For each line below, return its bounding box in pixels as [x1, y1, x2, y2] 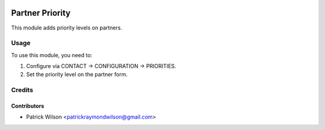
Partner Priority [11, 8, 71, 18]
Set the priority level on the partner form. [26, 71, 128, 78]
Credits [11, 86, 33, 94]
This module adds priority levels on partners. [11, 24, 123, 31]
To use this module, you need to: [11, 51, 93, 58]
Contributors [11, 102, 45, 110]
